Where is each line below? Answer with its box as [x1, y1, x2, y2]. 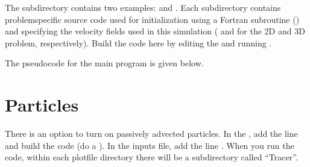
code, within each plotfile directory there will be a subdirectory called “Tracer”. [5, 151, 298, 163]
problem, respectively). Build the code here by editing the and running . [5, 36, 272, 49]
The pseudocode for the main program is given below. [5, 57, 204, 69]
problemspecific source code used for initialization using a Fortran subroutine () [5, 13, 300, 25]
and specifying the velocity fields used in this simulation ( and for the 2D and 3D [5, 25, 305, 37]
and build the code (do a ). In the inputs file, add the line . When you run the [5, 139, 294, 151]
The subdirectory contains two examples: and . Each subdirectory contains [5, 1, 281, 13]
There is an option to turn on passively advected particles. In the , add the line [5, 127, 298, 140]
